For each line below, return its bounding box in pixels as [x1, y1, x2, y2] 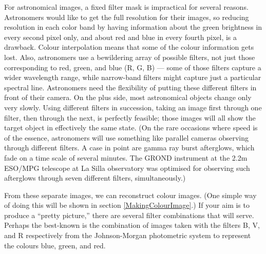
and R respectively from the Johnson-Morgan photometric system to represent [4, 230, 251, 241]
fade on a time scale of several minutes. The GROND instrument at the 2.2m [4, 152, 248, 163]
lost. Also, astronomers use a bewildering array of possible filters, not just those [4, 51, 255, 62]
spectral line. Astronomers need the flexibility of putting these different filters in [4, 82, 257, 92]
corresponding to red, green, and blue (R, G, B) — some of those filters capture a [4, 62, 261, 72]
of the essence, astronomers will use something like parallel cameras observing [4, 132, 249, 143]
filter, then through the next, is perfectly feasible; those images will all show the [4, 112, 256, 123]
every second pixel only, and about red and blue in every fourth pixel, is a [4, 31, 237, 42]
